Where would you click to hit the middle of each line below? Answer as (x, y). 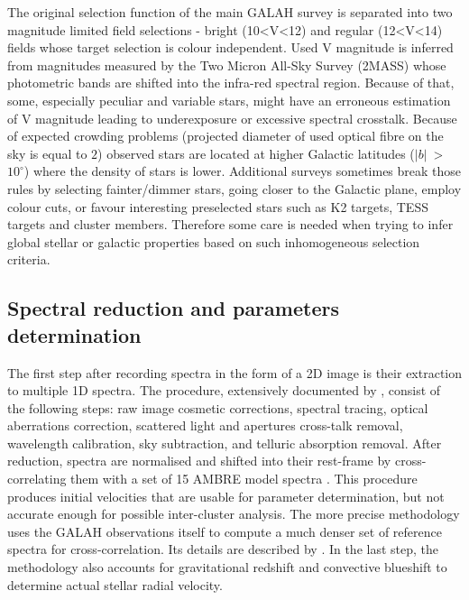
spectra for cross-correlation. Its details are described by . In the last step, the (223, 549)
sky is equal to (47, 153)
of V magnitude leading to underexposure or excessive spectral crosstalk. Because (232, 118)
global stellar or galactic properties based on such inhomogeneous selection (214, 241)
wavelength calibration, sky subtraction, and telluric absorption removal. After (225, 443)
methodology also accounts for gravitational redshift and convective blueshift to (227, 567)
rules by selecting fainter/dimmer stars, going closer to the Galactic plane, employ (234, 188)
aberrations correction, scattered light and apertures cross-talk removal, (205, 425)
